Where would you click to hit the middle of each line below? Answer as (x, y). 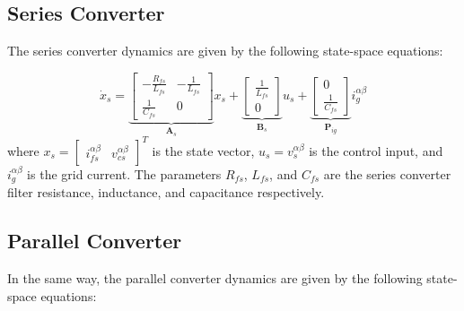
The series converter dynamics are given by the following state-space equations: (225, 51)
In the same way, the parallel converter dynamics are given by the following (215, 278)
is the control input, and (376, 150)
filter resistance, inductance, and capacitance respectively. (166, 192)
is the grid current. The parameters (124, 173)
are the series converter (387, 173)
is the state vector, (203, 150)
